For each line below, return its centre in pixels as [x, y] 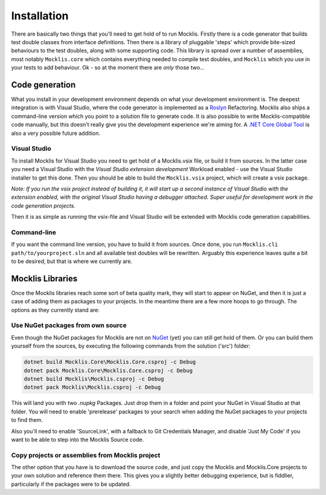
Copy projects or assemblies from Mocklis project [86, 455]
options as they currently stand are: [55, 310]
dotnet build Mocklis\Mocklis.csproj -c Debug [94, 379]
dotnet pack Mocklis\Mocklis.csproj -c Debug [92, 387]
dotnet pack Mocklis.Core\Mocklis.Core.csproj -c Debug [108, 370]
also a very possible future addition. [56, 133]
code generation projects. [43, 205]
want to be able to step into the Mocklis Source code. [78, 439]
